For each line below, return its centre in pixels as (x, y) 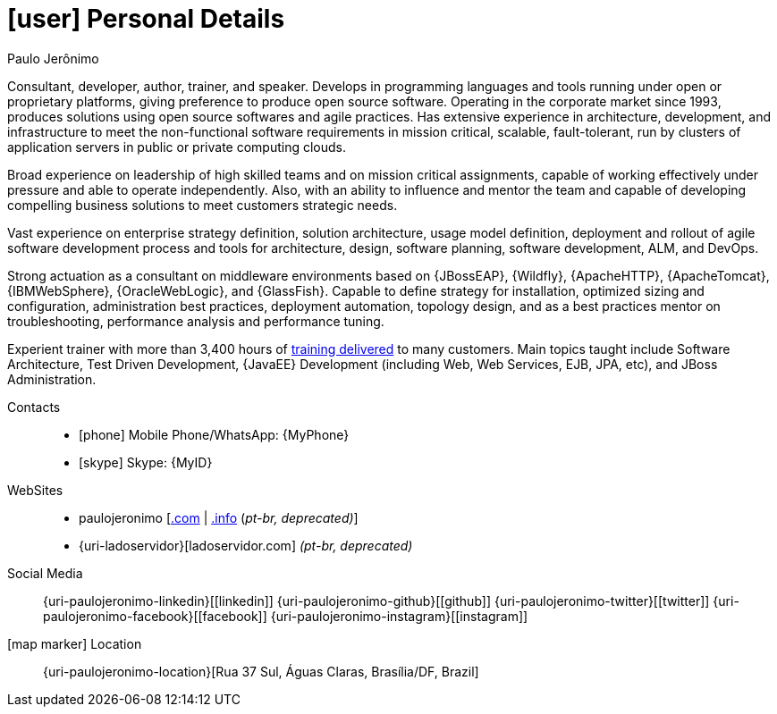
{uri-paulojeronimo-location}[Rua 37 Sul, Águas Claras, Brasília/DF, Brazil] (261, 671)
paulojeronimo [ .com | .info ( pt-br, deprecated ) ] (219, 517)
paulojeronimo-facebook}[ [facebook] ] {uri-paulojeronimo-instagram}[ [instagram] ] (286, 616)
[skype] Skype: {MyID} (146, 462)
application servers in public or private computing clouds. (177, 147)
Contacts (34, 407)
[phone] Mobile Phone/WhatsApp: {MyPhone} (214, 434)
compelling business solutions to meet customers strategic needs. (203, 205)
